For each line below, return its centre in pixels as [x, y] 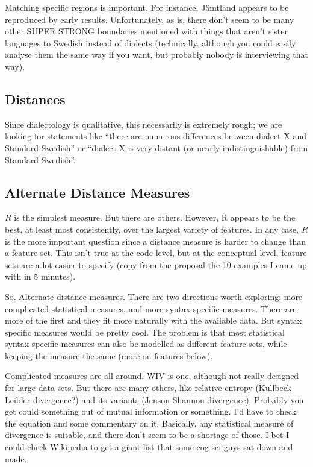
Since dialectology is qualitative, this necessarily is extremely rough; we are [144, 124]
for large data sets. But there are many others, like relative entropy [129, 388]
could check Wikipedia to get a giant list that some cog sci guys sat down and [149, 447]
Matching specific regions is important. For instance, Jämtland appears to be [147, 7]
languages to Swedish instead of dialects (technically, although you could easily [150, 42]
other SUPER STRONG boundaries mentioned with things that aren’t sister [146, 31]
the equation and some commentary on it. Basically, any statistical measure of [149, 423]
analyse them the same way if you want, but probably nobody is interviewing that [156, 55]
